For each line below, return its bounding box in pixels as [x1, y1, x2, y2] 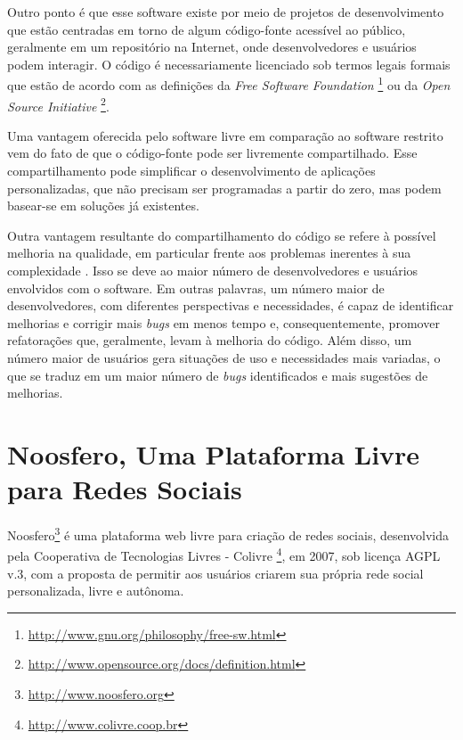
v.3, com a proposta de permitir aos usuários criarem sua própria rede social [7, 563, 424, 582]
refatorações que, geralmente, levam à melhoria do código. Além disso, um [7, 331, 412, 349]
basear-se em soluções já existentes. [7, 196, 199, 215]
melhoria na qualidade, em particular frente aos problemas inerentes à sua [7, 243, 411, 262]
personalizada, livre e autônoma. [7, 581, 184, 600]
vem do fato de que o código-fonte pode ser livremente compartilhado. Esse [7, 144, 418, 162]
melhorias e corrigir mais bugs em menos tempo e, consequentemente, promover [7, 313, 440, 332]
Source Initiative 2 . [7, 94, 110, 115]
